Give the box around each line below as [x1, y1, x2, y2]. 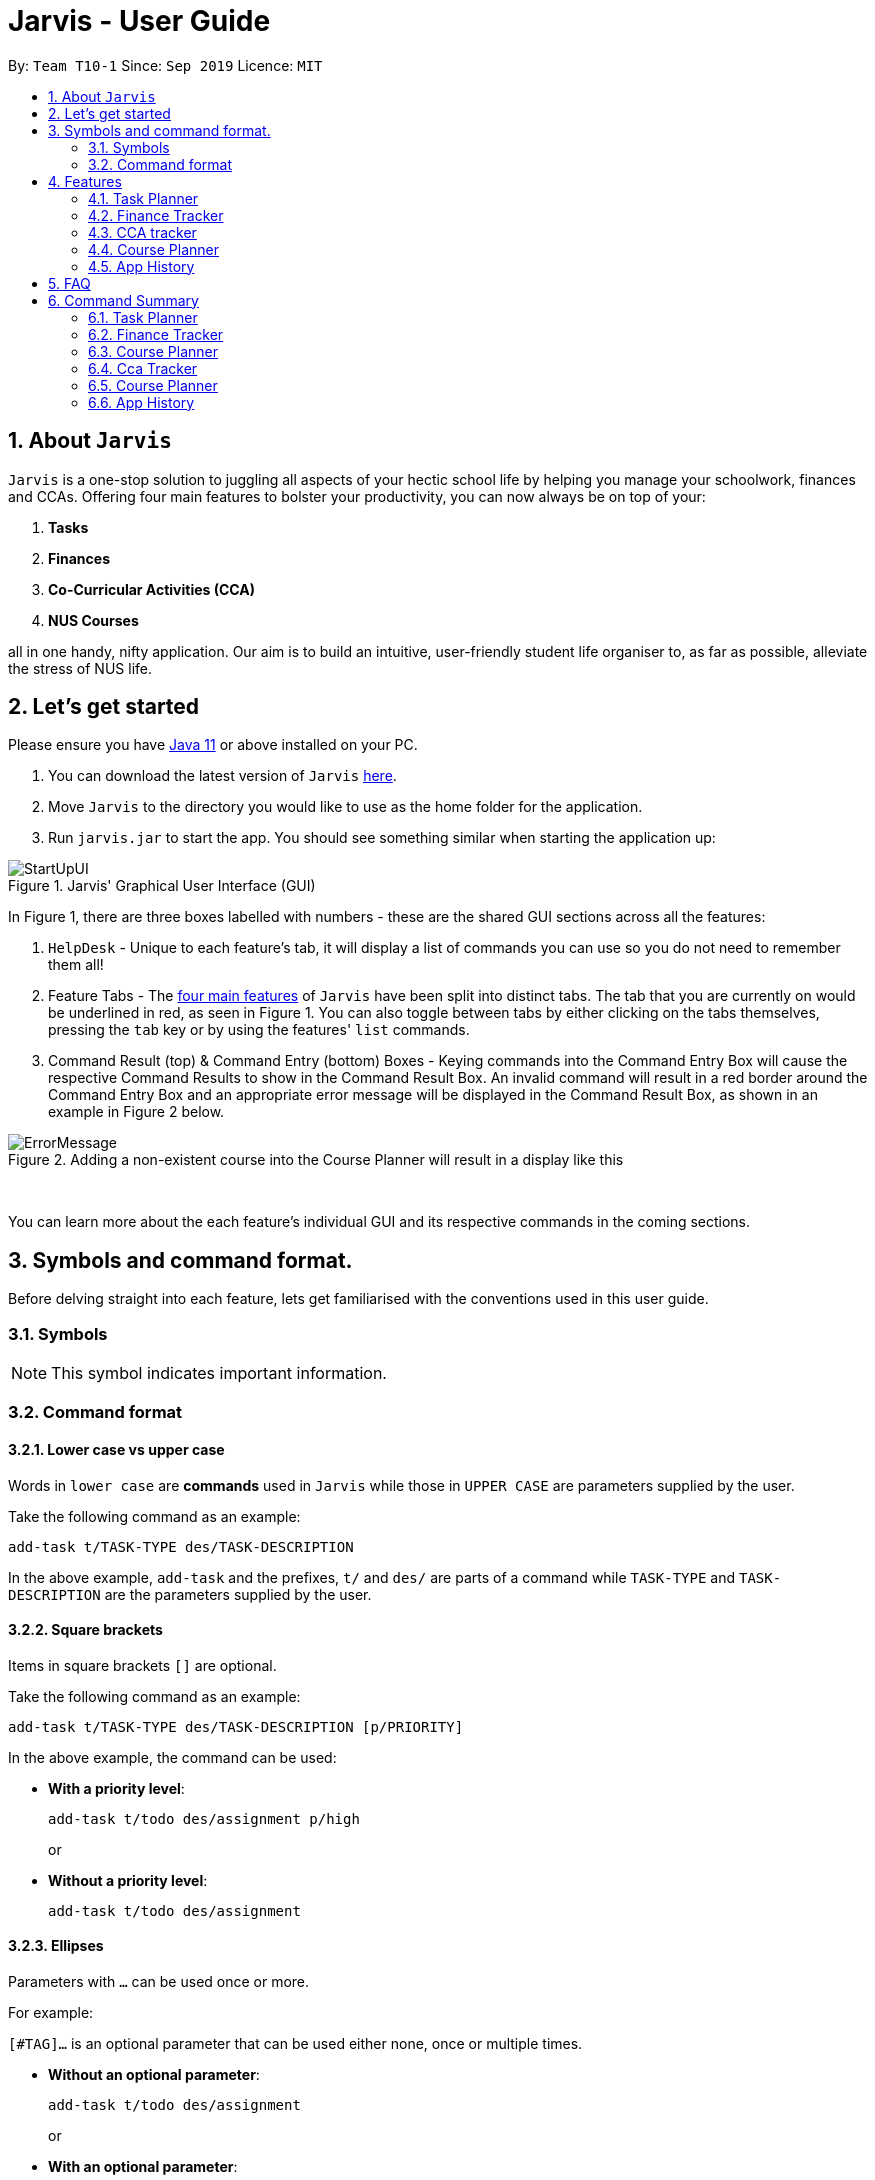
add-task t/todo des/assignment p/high [48, 1810, 360, 1827]
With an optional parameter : [48, 2158, 238, 2176]
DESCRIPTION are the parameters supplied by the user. [8, 1585, 372, 1603]
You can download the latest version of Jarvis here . [48, 767, 397, 785]
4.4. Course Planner [88, 240, 219, 258]
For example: [8, 2004, 94, 2022]
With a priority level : [48, 1779, 185, 1797]
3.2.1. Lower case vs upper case [8, 1441, 225, 1459]
